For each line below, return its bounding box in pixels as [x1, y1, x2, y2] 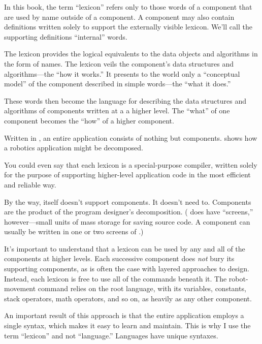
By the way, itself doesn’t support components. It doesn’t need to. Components [4, 196, 251, 207]
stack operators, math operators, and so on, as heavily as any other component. [4, 293, 252, 303]
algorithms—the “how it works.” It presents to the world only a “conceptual [4, 68, 240, 79]
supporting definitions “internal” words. [4, 31, 127, 42]
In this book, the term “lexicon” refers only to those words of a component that [4, 2, 252, 12]
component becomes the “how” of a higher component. [4, 115, 174, 126]
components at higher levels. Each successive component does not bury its [4, 253, 235, 264]
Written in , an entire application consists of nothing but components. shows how [4, 132, 257, 143]
